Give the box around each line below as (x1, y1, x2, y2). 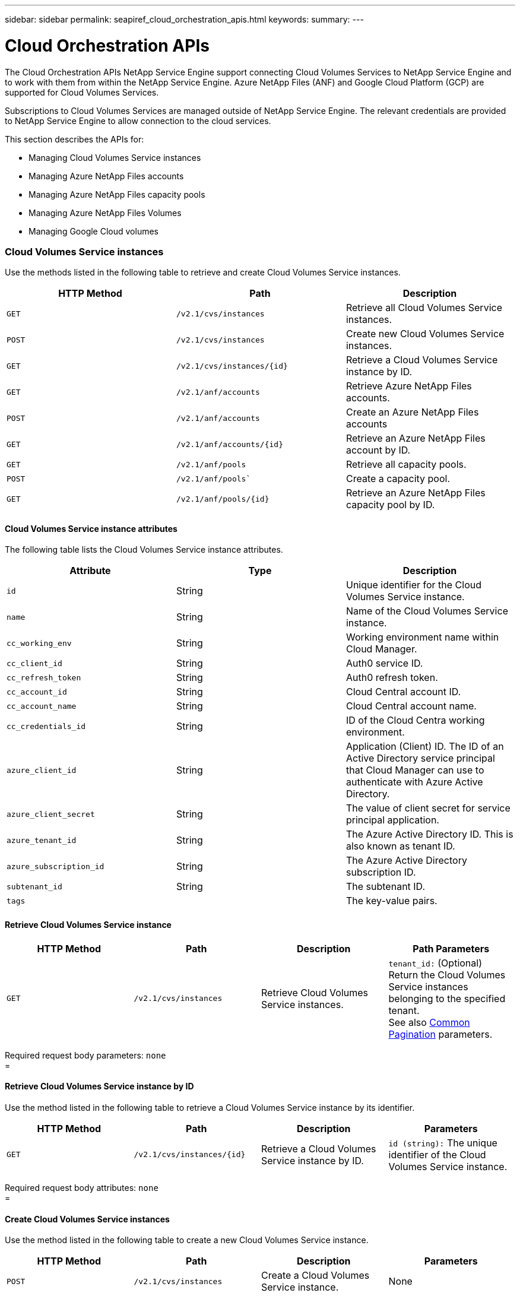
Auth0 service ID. (345, 657, 423, 670)
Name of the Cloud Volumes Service (345, 605, 508, 617)
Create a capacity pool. (345, 473, 451, 485)
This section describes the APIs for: (5, 134, 144, 144)
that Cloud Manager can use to (345, 764, 484, 777)
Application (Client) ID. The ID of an (345, 740, 504, 753)
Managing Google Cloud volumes (28, 226, 158, 236)
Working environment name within (345, 631, 499, 644)
